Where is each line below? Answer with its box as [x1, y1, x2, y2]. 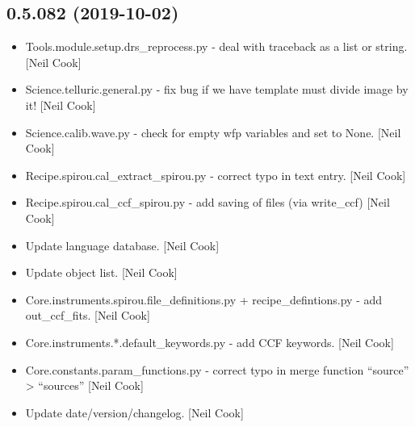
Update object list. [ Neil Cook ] [25, 264, 178, 281]
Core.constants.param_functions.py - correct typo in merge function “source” [25, 361, 409, 378]
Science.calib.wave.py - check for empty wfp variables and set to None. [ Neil [25, 123, 401, 140]
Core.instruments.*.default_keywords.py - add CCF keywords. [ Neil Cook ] [25, 333, 394, 350]
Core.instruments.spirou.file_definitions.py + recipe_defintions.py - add [25, 291, 383, 308]
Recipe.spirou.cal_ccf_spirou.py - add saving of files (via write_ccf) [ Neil [25, 194, 390, 211]
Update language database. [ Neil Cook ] [25, 237, 220, 253]
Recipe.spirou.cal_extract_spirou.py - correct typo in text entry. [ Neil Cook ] [25, 166, 406, 183]
